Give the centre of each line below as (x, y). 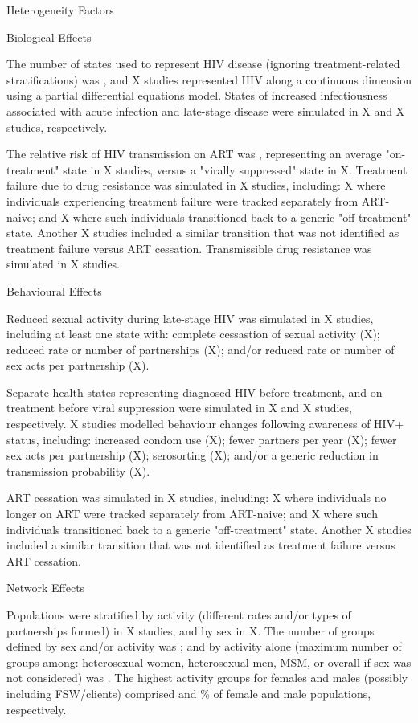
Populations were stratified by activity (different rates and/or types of (179, 615)
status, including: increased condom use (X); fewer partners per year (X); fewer (202, 439)
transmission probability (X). (78, 470)
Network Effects (46, 588)
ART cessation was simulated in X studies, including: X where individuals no (197, 498)
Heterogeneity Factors (60, 10)
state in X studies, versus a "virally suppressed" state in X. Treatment (235, 169)
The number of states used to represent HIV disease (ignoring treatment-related (203, 64)
